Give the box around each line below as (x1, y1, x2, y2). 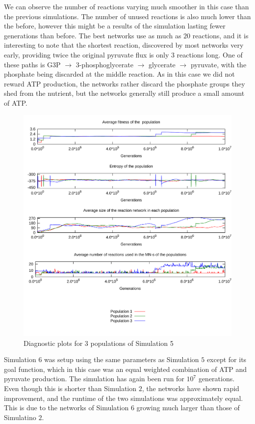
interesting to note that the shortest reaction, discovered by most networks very (4, 40, 244, 50)
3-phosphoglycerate (76, 59, 133, 69)
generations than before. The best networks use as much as (4, 30, 181, 40)
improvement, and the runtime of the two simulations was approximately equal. (4, 393, 243, 403)
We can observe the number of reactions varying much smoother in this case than (4, 1, 249, 11)
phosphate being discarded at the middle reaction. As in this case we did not (4, 69, 235, 79)
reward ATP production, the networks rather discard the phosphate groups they (4, 78, 245, 88)
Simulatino (4, 412, 36, 422)
